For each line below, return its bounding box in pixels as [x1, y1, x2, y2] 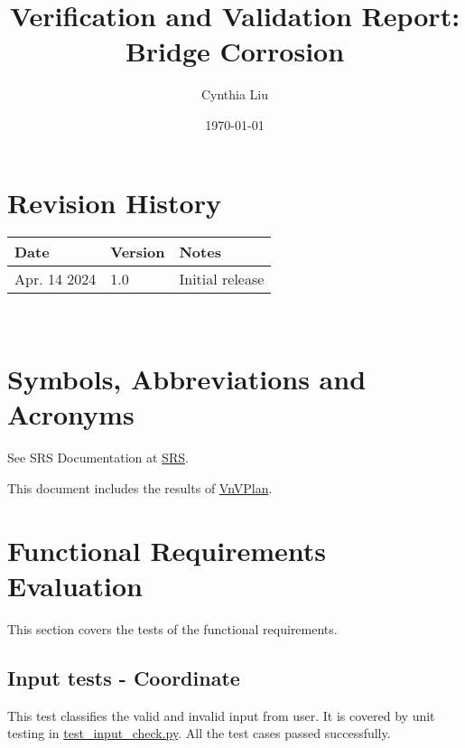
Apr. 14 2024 [14, 268, 97, 290]
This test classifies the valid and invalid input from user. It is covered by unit [7, 706, 435, 725]
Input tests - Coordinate [7, 663, 240, 691]
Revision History [7, 183, 221, 220]
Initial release [179, 268, 265, 290]
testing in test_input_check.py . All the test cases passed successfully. [7, 724, 391, 743]
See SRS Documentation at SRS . [7, 448, 189, 467]
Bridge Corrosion [125, 33, 345, 70]
